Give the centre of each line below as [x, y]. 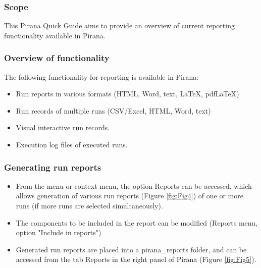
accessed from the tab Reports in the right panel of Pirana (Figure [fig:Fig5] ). [136, 259]
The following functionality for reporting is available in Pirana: [101, 76]
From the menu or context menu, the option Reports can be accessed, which [134, 185]
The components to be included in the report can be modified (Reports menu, [137, 222]
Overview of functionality [57, 58]
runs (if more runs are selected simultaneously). [89, 205]
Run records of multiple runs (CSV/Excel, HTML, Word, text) [113, 110]
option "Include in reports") [59, 232]
